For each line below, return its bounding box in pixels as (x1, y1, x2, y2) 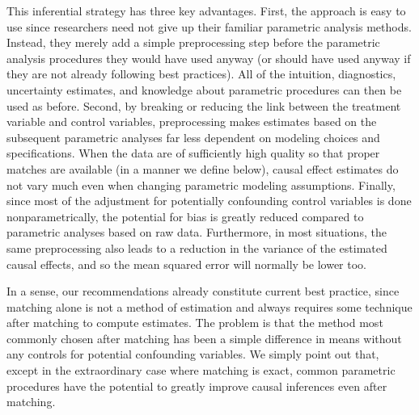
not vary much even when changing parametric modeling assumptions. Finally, (6, 176, 396, 193)
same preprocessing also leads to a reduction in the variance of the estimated (6, 239, 387, 256)
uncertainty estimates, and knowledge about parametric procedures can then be (6, 81, 402, 98)
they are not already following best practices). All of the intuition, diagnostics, (6, 65, 396, 82)
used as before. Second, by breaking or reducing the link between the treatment (6, 97, 401, 114)
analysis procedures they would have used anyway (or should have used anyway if (6, 49, 411, 66)
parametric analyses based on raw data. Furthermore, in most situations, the (6, 224, 387, 241)
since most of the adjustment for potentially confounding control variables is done (6, 192, 412, 209)
